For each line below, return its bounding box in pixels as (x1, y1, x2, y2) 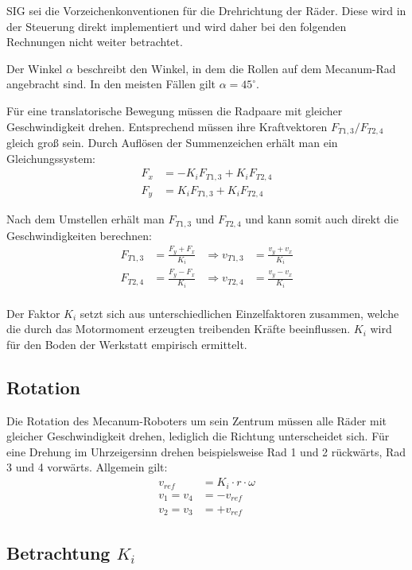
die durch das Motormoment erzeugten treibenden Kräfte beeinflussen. (6, 320, 351, 337)
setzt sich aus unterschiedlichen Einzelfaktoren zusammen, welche (80, 304, 399, 321)
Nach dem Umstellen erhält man (6, 211, 165, 227)
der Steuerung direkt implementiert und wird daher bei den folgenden (6, 17, 347, 34)
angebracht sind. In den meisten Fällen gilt (6, 76, 216, 92)
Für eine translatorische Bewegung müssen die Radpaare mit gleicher (6, 102, 343, 118)
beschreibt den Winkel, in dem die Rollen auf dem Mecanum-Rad (76, 60, 396, 76)
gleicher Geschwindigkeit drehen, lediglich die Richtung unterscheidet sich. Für (6, 428, 390, 444)
